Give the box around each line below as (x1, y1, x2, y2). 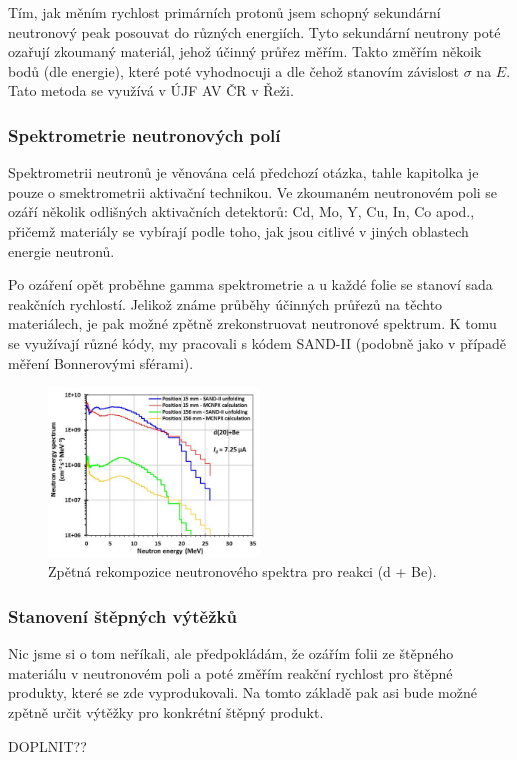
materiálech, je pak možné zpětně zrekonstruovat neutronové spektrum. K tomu (8, 313, 497, 334)
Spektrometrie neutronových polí (8, 122, 281, 147)
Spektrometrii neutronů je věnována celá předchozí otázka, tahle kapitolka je (8, 162, 479, 183)
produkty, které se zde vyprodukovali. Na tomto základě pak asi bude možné (8, 682, 477, 703)
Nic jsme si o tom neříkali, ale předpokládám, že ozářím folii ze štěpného (8, 643, 454, 664)
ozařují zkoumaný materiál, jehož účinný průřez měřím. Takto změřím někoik (8, 41, 482, 62)
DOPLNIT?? (8, 735, 87, 756)
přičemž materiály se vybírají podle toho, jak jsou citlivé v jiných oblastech (8, 220, 469, 241)
